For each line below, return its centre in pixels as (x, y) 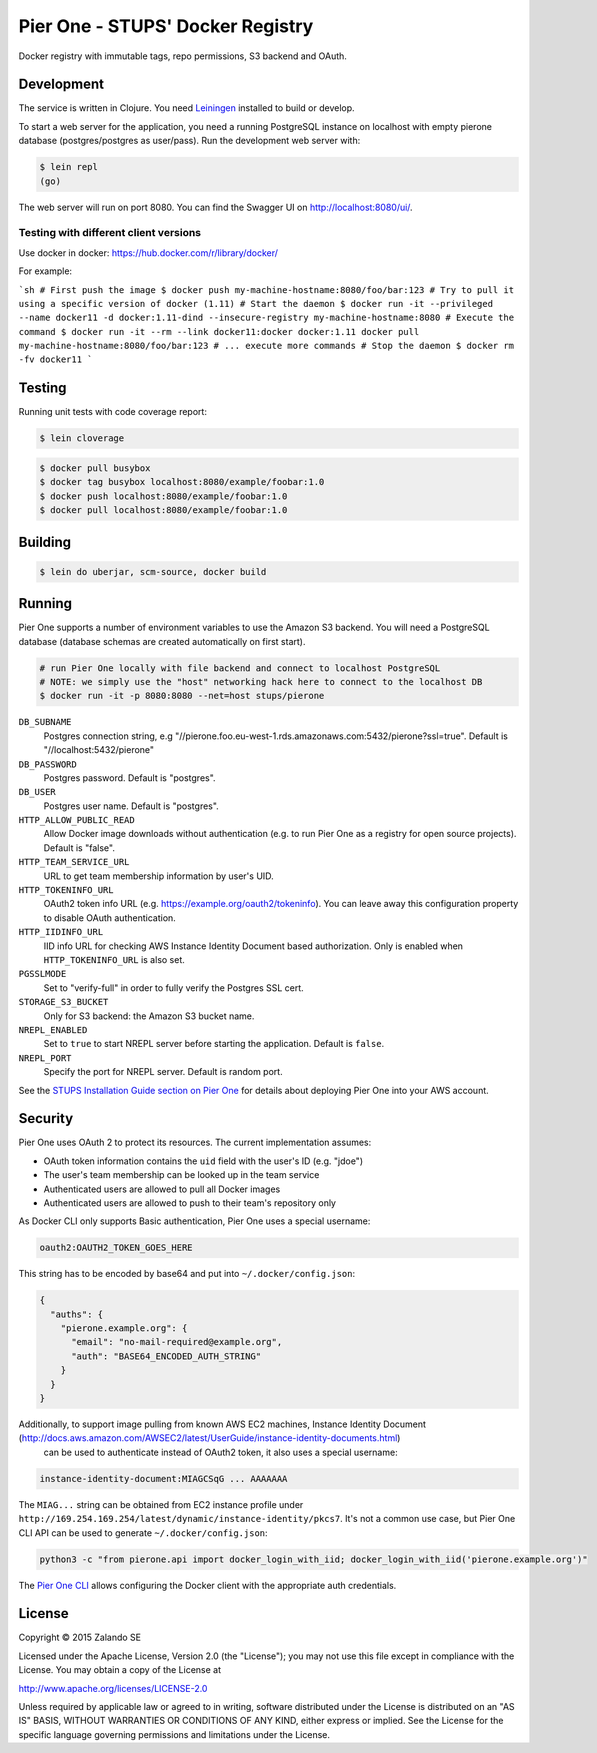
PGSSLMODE (42, 974)
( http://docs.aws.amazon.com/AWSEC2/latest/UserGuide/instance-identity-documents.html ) (209, 1438)
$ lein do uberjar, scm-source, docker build (153, 571)
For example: (45, 271)
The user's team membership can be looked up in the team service (181, 1175)
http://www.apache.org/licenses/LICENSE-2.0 (113, 1688)
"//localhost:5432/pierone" (99, 750)
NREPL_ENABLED (53, 1029)
